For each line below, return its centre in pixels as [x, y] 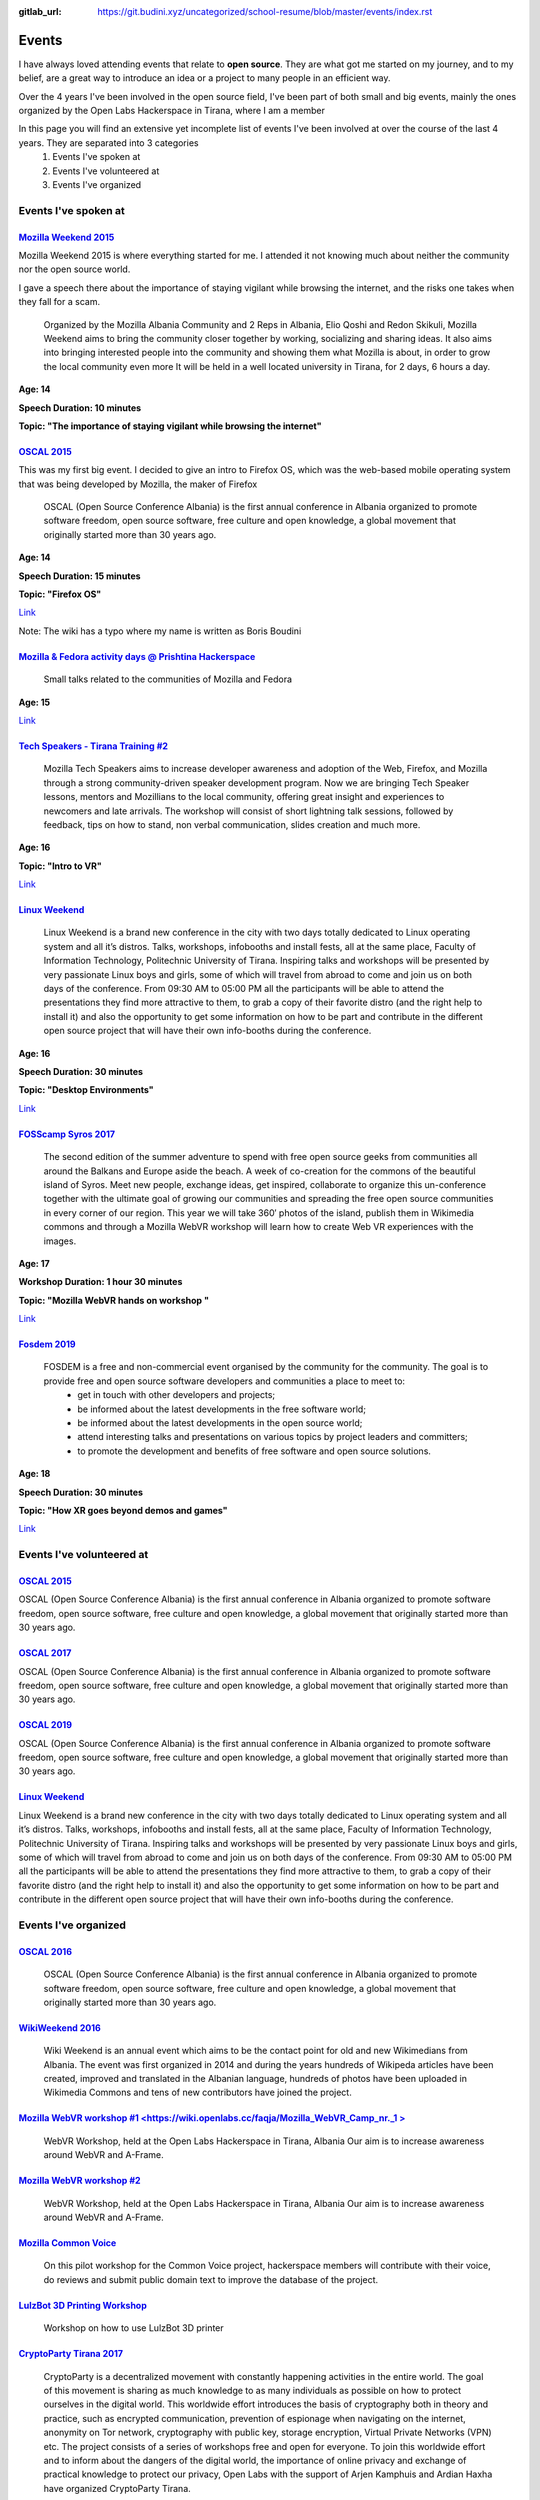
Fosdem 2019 [47, 1344]
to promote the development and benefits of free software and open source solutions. [254, 1451]
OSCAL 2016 [45, 1951]
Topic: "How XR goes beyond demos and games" [123, 1510]
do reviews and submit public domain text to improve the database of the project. [211, 2279]
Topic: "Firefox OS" [60, 594]
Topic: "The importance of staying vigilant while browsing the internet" [170, 426]
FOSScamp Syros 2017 [66, 1134]
